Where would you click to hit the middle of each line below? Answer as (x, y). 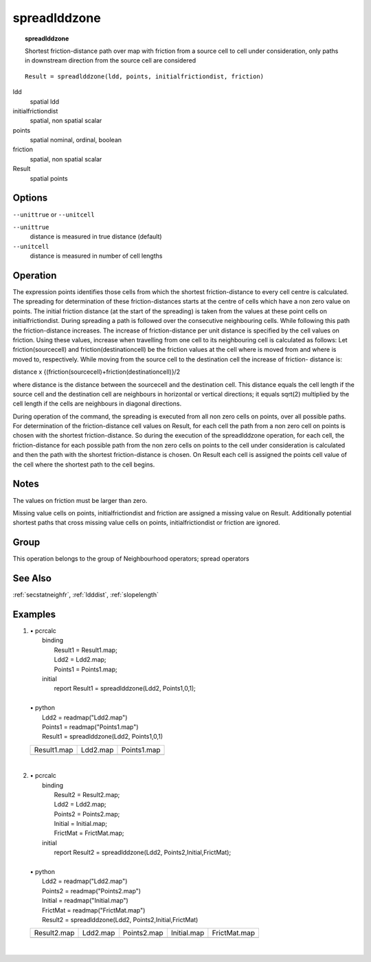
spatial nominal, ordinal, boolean (76, 140)
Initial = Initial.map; (81, 824)
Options (30, 198)
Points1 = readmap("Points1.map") (90, 727)
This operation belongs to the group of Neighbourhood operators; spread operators (131, 559)
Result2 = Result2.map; (87, 794)
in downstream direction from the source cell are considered (110, 60)
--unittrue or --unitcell (54, 214)
